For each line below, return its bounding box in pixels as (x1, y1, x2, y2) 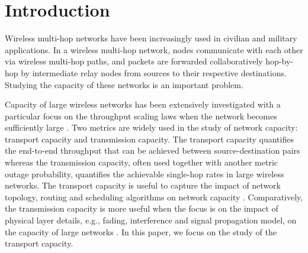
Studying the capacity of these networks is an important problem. (5, 78, 243, 90)
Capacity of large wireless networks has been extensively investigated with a (5, 98, 281, 111)
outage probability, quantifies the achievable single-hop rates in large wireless (5, 167, 284, 180)
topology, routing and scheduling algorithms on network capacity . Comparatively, (5, 190, 303, 203)
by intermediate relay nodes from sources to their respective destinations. (21, 66, 287, 79)
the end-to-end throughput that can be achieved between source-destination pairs (5, 144, 300, 157)
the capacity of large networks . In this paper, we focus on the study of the (5, 225, 277, 238)
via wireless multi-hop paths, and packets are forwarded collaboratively (5, 55, 263, 67)
